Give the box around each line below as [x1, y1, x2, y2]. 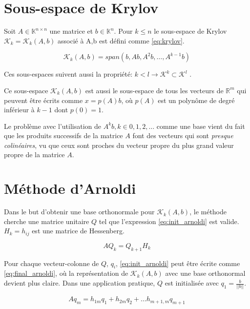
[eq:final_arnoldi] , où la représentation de [4, 268, 128, 278]
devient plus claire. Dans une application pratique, [4, 278, 155, 288]
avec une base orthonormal [165, 268, 246, 278]
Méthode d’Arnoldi [4, 178, 136, 198]
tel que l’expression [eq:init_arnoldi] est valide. [99, 216, 239, 226]
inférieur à [4, 104, 35, 115]
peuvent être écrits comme [4, 95, 83, 105]
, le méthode [189, 206, 227, 217]
